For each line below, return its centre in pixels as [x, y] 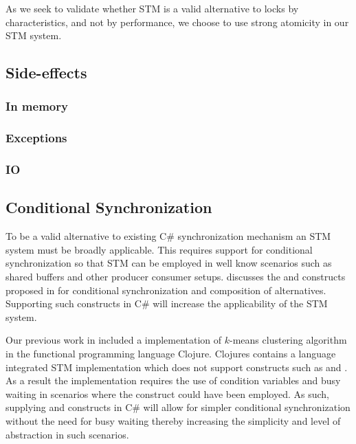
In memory [37, 106]
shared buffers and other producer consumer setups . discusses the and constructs [176, 277]
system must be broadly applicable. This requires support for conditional [159, 249]
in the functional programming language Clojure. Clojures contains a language [171, 354]
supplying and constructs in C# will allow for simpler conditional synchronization [178, 407]
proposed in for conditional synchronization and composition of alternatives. [166, 290]
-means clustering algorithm [288, 340]
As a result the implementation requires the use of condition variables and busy [173, 380]
